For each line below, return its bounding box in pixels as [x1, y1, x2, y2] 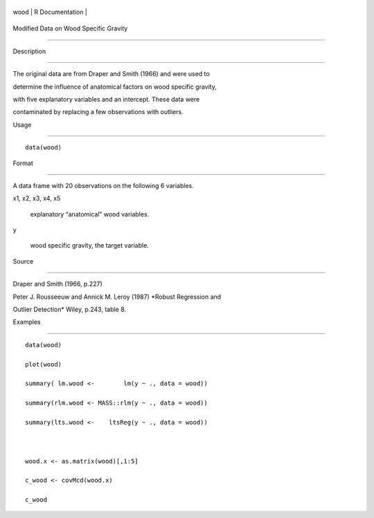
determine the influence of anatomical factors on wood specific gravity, [12, 82, 217, 91]
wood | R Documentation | [12, 8, 88, 16]
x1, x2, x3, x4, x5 [12, 194, 61, 203]
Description [12, 47, 46, 55]
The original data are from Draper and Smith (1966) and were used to [12, 70, 211, 78]
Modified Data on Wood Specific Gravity [12, 24, 128, 33]
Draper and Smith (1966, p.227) [12, 280, 103, 288]
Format [12, 159, 34, 167]
